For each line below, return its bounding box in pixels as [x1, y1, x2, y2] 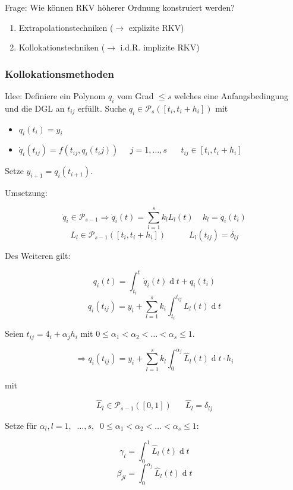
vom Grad [116, 90, 154, 102]
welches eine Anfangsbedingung [174, 90, 288, 102]
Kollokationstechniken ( [18, 41, 105, 53]
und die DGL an [5, 102, 65, 114]
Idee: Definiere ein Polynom [5, 90, 106, 102]
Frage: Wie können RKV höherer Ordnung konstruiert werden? [5, 1, 235, 13]
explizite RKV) [128, 21, 184, 33]
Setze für [5, 419, 37, 431]
